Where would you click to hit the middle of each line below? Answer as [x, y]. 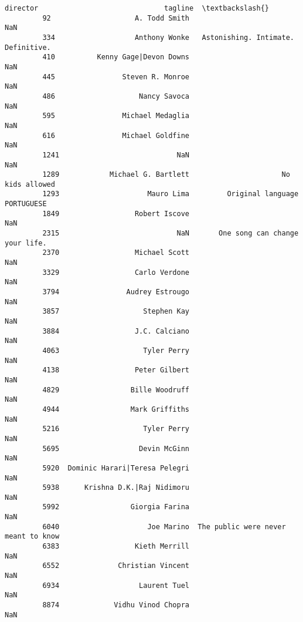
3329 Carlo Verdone [116, 272]
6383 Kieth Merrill [116, 547]
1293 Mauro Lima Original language [171, 194]
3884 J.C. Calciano [116, 331]
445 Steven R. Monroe [116, 77]
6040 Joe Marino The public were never [164, 527]
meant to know [32, 537]
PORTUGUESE [26, 204]
